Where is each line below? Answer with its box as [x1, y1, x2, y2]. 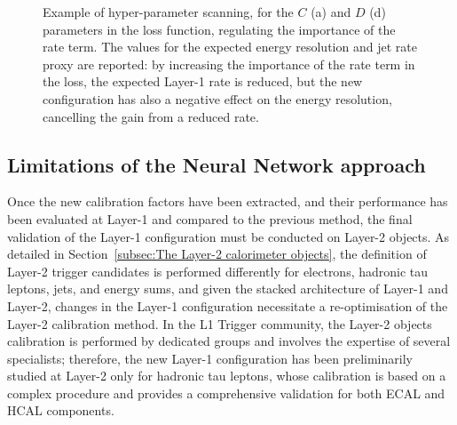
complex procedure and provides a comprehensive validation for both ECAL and [7, 383, 445, 402]
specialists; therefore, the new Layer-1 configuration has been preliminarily [7, 349, 413, 367]
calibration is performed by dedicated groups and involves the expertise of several [7, 332, 451, 350]
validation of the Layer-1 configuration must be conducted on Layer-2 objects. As [7, 227, 450, 245]
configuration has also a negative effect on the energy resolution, [43, 89, 392, 108]
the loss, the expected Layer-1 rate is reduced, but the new [43, 72, 363, 91]
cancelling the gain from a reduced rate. [43, 107, 259, 125]
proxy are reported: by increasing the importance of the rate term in [43, 54, 415, 73]
